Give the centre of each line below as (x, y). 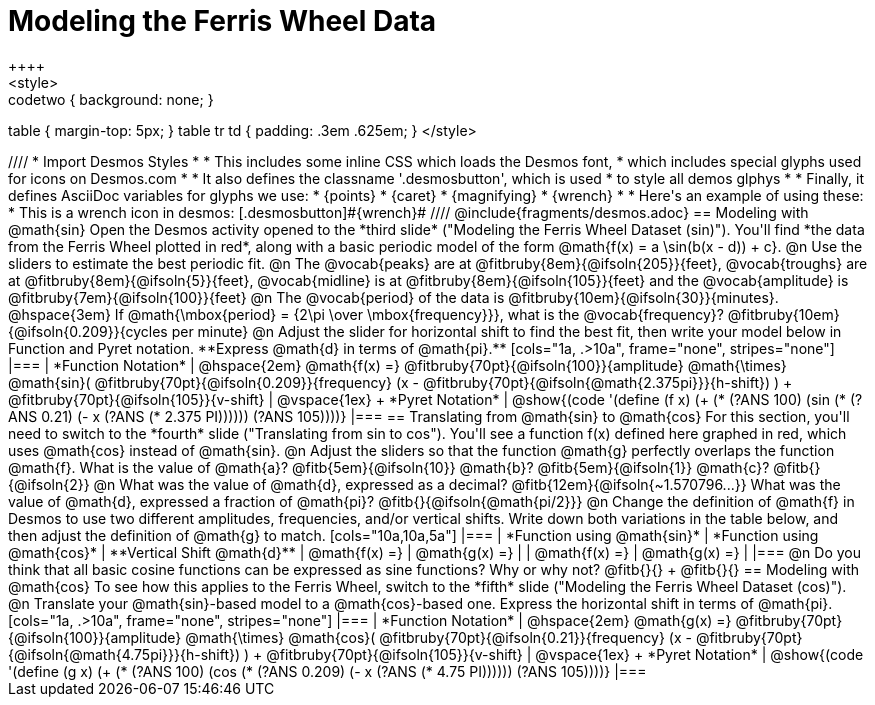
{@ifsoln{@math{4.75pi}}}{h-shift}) (124, 654)
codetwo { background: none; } (111, 99)
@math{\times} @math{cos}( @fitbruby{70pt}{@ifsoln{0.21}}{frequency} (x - (438, 637)
